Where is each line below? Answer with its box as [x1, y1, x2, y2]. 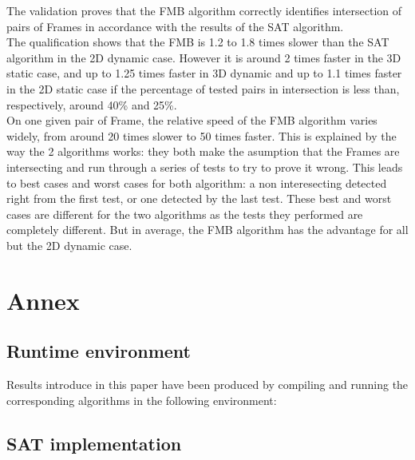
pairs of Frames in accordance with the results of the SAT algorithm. [6, 18, 344, 34]
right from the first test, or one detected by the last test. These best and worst [6, 190, 392, 207]
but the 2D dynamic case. [6, 236, 132, 253]
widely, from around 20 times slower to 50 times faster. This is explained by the [6, 127, 397, 144]
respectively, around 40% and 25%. [6, 96, 177, 113]
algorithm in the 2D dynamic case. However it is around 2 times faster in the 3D [6, 49, 401, 65]
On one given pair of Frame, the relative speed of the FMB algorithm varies [6, 112, 377, 129]
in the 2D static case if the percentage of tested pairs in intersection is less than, [6, 80, 400, 97]
